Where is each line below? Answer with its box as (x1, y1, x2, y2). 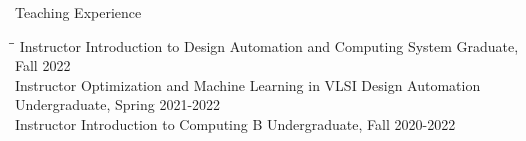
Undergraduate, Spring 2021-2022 (15, 94, 221, 115)
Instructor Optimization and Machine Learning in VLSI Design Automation (15, 74, 481, 95)
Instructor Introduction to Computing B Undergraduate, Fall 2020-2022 (15, 113, 456, 134)
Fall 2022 (15, 55, 71, 76)
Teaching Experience (15, 2, 142, 22)
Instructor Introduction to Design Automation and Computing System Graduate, (19, 35, 519, 56)
